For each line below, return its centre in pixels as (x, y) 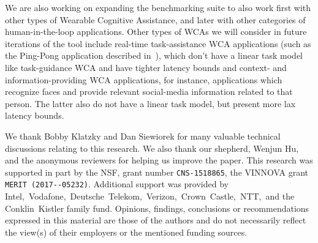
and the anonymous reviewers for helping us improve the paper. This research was (159, 160)
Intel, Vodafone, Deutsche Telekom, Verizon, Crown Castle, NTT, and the (150, 196)
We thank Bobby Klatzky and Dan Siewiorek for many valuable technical (143, 136)
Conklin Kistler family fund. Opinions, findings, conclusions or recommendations (157, 208)
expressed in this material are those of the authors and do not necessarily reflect (156, 220)
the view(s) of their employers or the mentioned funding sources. (126, 232)
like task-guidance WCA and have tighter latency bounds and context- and (146, 67)
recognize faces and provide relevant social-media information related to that (149, 92)
